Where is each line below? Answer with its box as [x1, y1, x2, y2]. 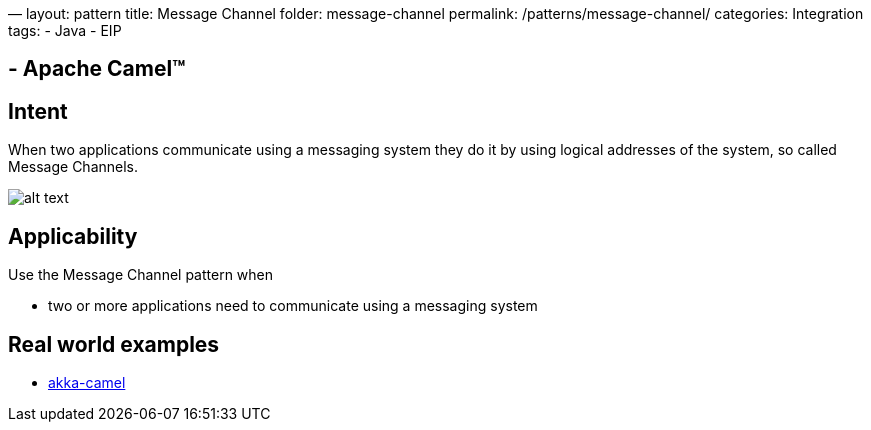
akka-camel [48, 373, 126, 391]
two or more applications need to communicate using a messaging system [48, 297, 538, 315]
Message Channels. [8, 158, 139, 176]
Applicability [8, 223, 138, 249]
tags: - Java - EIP [8, 22, 122, 39]
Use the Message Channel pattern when [8, 266, 274, 284]
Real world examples [8, 331, 220, 357]
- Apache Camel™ [8, 56, 186, 82]
